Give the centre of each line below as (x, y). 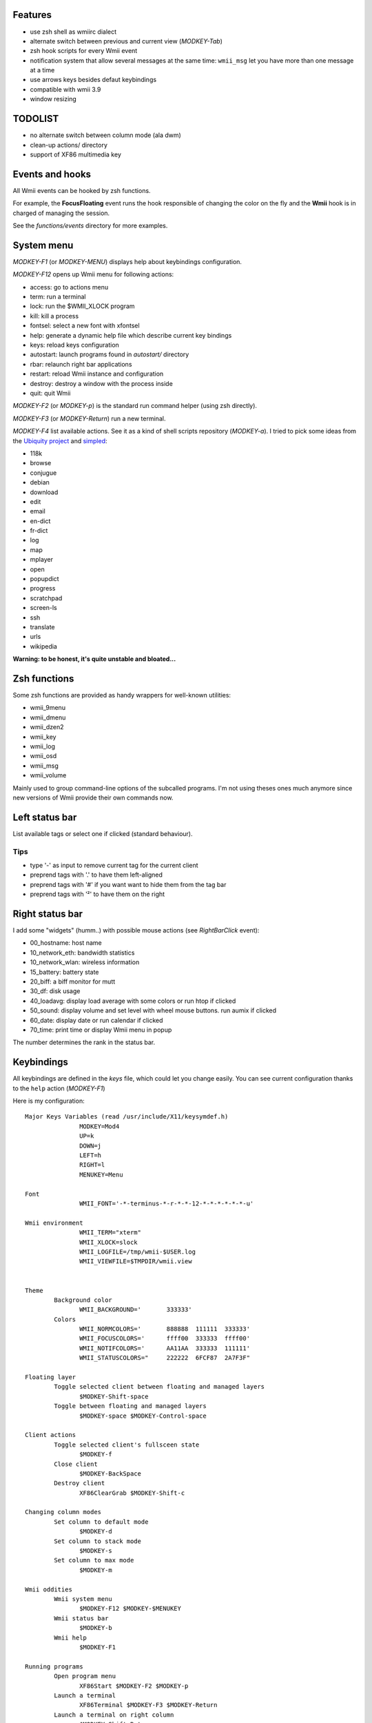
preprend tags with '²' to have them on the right (97, 894)
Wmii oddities (49, 1589)
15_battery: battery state (64, 972)
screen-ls (44, 608)
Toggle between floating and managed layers (130, 1406)
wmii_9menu (48, 708)
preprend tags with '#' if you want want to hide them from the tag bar (128, 884)
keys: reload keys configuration (75, 345)
